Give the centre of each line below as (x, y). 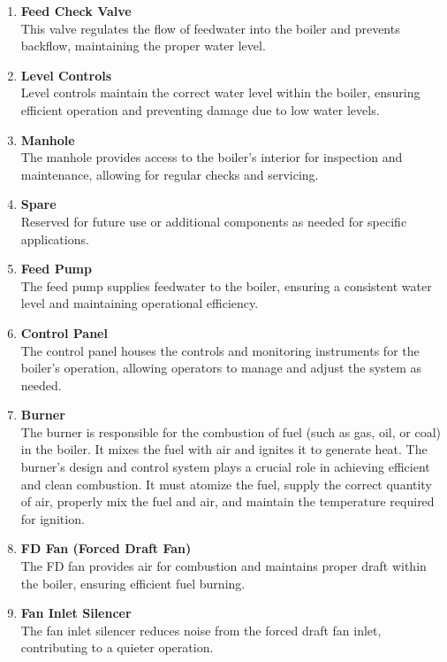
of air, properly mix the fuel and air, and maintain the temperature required (227, 501)
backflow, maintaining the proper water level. (143, 46)
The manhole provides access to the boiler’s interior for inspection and (212, 157)
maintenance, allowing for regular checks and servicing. (170, 174)
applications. (55, 239)
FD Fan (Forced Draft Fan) (106, 548)
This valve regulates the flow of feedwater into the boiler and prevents (210, 28)
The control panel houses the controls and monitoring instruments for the (220, 350)
